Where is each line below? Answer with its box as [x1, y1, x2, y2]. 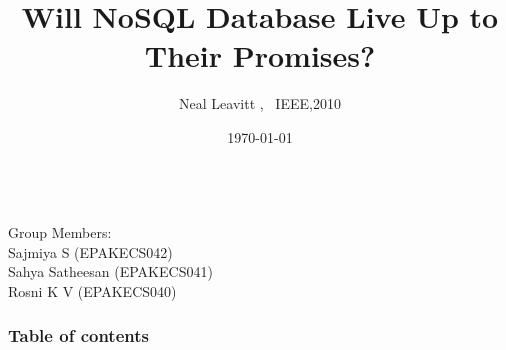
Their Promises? [144, 35, 376, 76]
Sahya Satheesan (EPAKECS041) [8, 261, 213, 282]
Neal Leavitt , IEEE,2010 [179, 93, 341, 114]
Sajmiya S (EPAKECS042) [8, 241, 173, 262]
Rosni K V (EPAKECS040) [8, 280, 177, 301]
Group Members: [8, 222, 112, 243]
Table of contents [8, 323, 149, 348]
